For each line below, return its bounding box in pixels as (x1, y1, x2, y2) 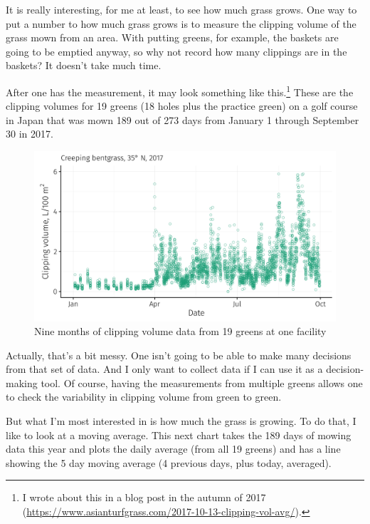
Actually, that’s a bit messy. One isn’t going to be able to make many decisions (6, 347, 351, 362)
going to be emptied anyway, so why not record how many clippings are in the (6, 43, 347, 58)
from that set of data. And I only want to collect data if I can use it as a (6, 361, 323, 376)
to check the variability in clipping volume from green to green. (6, 389, 282, 404)
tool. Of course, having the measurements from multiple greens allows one (41, 375, 363, 390)
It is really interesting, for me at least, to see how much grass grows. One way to (6, 2, 357, 16)
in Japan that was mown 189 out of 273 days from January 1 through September (6, 112, 359, 127)
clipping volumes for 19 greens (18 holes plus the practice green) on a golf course (6, 98, 358, 113)
